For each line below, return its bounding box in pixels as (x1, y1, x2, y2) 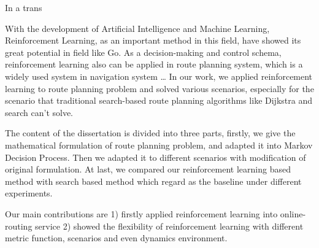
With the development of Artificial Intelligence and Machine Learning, (5, 21, 270, 34)
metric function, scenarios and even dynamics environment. (5, 231, 228, 244)
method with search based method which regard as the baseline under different (5, 174, 302, 187)
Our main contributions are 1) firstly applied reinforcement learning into (5, 207, 278, 220)
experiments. (5, 187, 53, 200)
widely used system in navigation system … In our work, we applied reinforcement (5, 69, 313, 82)
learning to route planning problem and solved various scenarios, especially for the (5, 82, 314, 95)
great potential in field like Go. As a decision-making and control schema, (5, 45, 282, 58)
